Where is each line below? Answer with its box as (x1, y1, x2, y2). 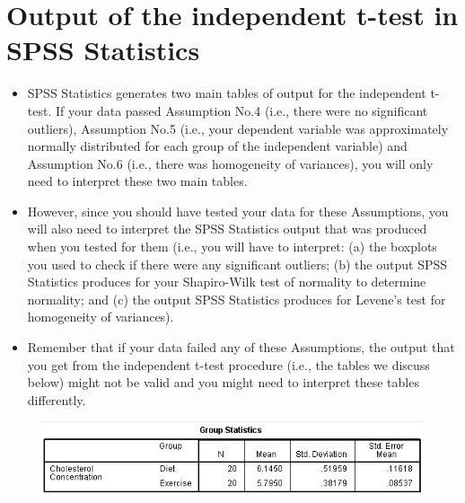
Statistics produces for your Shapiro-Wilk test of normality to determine (27, 272, 426, 291)
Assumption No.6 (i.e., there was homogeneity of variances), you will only (27, 154, 434, 172)
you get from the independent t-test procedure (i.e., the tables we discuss (27, 355, 430, 374)
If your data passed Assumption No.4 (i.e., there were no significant (55, 101, 428, 119)
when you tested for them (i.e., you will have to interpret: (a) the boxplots (27, 237, 437, 256)
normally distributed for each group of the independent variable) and (27, 137, 408, 155)
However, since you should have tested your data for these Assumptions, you (27, 201, 449, 220)
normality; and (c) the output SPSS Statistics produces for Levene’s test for (27, 289, 446, 308)
